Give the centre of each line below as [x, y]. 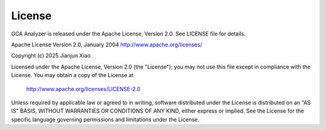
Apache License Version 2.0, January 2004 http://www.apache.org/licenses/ [107, 45]
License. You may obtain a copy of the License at [72, 75]
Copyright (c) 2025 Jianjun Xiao [51, 56]
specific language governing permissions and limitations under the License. [105, 119]
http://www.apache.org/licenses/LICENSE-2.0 [83, 89]
